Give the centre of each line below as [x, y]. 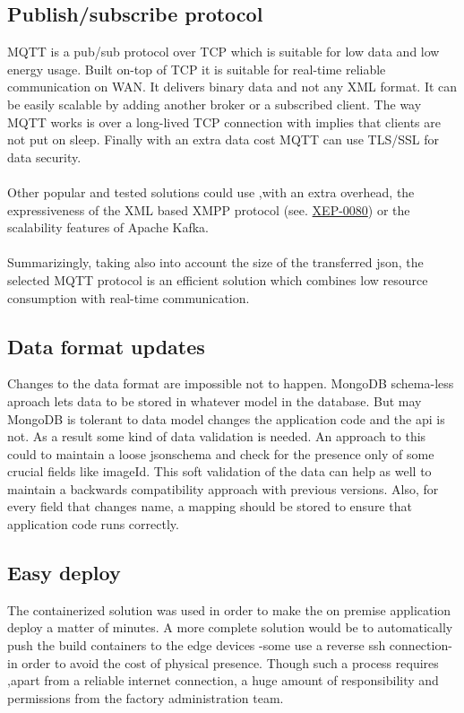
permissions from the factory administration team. [146, 697]
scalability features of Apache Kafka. [108, 227]
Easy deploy [64, 573]
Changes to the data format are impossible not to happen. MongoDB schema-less [231, 383]
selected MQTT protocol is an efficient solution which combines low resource [218, 279]
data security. [44, 157]
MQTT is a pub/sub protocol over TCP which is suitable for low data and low [223, 52]
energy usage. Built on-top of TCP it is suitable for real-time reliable [197, 69]
